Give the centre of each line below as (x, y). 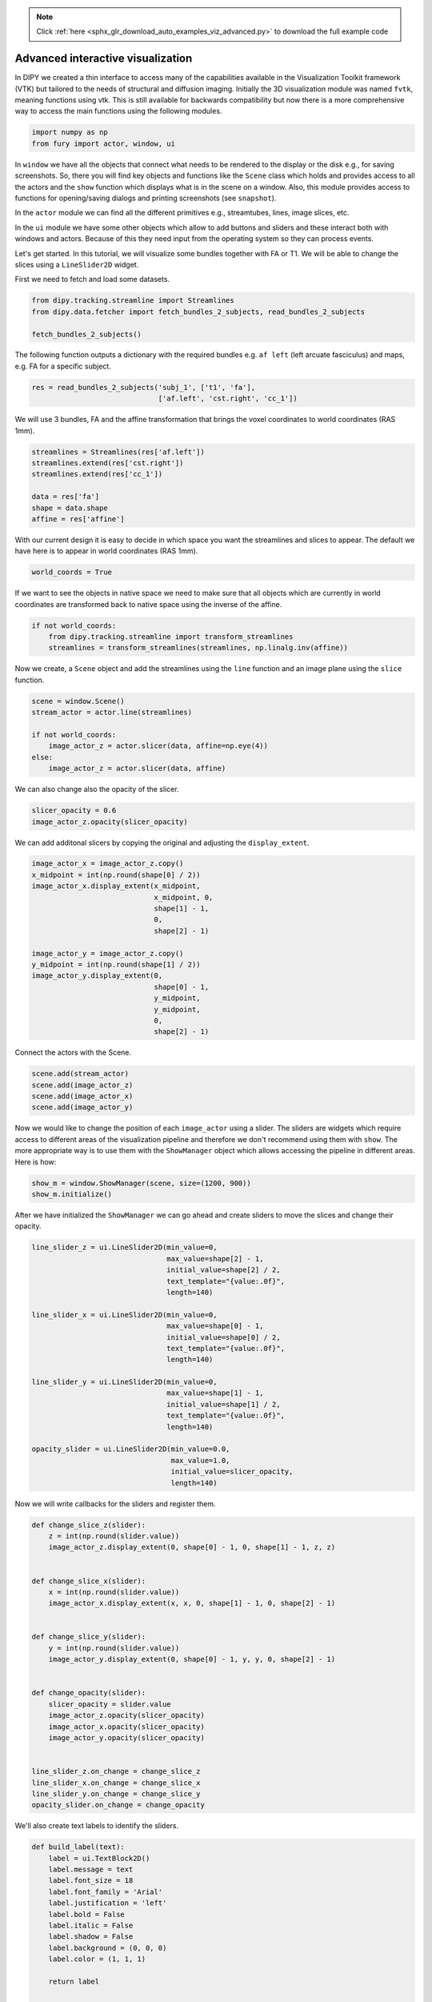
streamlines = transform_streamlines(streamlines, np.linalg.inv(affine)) (198, 648)
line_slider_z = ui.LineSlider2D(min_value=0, (124, 1248)
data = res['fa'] (66, 497)
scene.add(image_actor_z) (82, 1085)
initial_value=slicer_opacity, (232, 1472)
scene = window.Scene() (78, 701)
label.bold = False (87, 1914)
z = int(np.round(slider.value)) (114, 1536)
